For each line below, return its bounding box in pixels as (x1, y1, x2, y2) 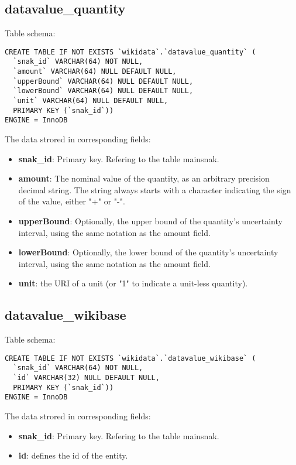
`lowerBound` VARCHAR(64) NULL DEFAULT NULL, (13, 87, 194, 95)
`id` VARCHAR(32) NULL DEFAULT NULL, (13, 374, 160, 382)
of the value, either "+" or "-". (18, 195, 125, 207)
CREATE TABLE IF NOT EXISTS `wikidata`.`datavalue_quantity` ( (5, 47, 256, 56)
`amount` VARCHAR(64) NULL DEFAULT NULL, (13, 67, 177, 76)
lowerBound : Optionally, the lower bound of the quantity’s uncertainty (18, 246, 278, 258)
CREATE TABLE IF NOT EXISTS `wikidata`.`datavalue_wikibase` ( (5, 354, 256, 363)
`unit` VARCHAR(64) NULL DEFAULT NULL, (13, 97, 168, 105)
